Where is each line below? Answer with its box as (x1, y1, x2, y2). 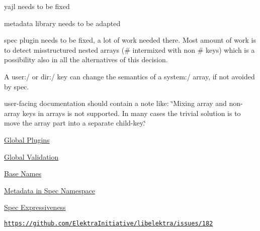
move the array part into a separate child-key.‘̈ (4, 118, 146, 128)
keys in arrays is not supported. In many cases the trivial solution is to (22, 107, 241, 118)
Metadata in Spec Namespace (4, 185, 95, 195)
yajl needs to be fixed (4, 1, 70, 11)
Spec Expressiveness (4, 202, 66, 212)
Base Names (4, 168, 42, 179)
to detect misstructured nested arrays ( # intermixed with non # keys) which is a (4, 44, 255, 55)
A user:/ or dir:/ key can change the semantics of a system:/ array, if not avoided (4, 71, 255, 81)
